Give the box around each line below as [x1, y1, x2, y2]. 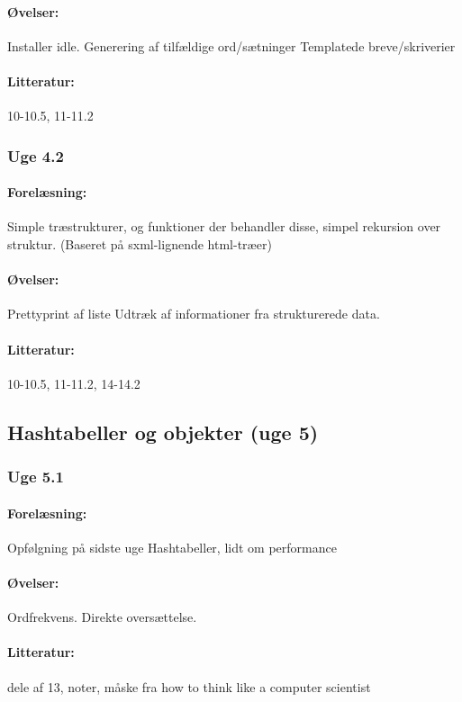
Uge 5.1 [7, 465, 64, 488]
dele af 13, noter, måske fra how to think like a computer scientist [7, 677, 371, 696]
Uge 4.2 [7, 144, 64, 166]
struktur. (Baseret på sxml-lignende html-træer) [7, 235, 272, 254]
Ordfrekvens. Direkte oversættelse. [7, 607, 197, 626]
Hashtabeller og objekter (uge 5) [7, 418, 319, 445]
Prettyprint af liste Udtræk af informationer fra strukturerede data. [7, 304, 380, 323]
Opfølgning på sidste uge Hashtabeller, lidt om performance [7, 537, 337, 556]
